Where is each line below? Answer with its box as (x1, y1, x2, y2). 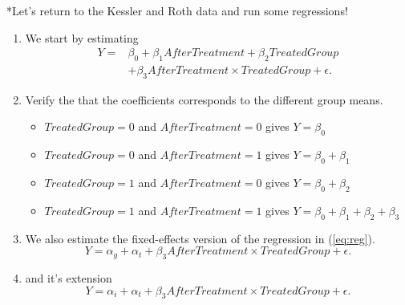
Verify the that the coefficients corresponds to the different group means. (25, 91, 383, 108)
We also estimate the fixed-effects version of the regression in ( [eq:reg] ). (25, 230, 375, 246)
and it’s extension (25, 270, 112, 287)
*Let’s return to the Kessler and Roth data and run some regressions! (6, 2, 348, 18)
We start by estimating (25, 29, 139, 46)
